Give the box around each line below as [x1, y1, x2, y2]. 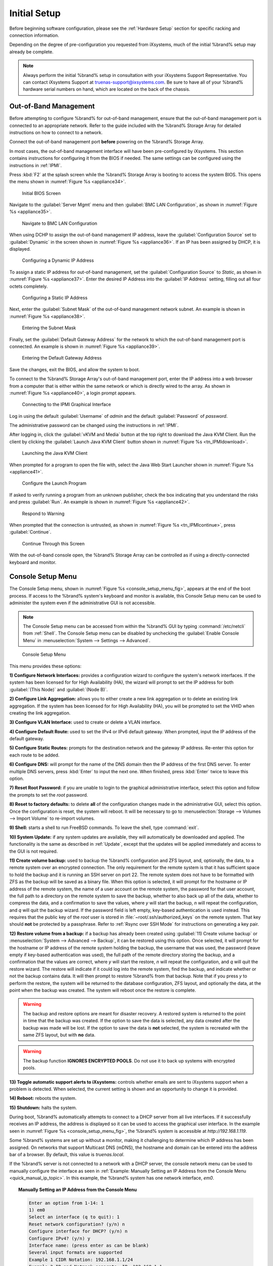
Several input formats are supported [28, 1250, 122, 1255]
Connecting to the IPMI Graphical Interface [22, 402, 111, 408]
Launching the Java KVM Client [22, 450, 88, 456]
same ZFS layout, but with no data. [23, 1032, 96, 1038]
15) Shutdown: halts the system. [9, 1104, 77, 1111]
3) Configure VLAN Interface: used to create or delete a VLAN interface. [9, 719, 162, 725]
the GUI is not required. [9, 848, 58, 854]
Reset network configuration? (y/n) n [28, 1221, 125, 1227]
